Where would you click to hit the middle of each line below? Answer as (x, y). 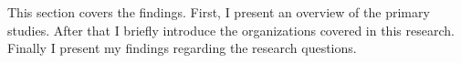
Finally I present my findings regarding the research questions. (182, 48)
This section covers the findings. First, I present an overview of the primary (219, 12)
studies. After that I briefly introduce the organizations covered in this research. (231, 30)
